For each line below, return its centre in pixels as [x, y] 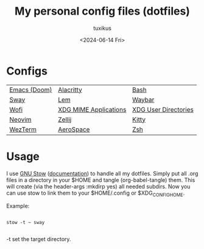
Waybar [143, 99]
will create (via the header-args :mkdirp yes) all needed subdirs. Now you [98, 186]
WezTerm [23, 129]
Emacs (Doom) [31, 90]
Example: [18, 206]
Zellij [65, 119]
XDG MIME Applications [92, 109]
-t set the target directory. [39, 239]
